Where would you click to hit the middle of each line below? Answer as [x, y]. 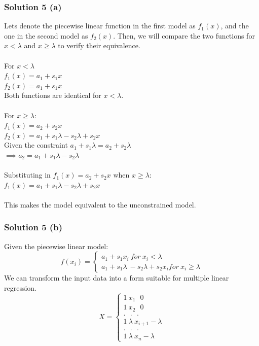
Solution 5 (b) [33, 227]
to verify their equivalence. [99, 45]
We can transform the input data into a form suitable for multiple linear [117, 278]
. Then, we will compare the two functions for [184, 35]
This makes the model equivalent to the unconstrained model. [100, 204]
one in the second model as [46, 35]
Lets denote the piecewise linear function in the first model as [100, 26]
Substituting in [27, 175]
